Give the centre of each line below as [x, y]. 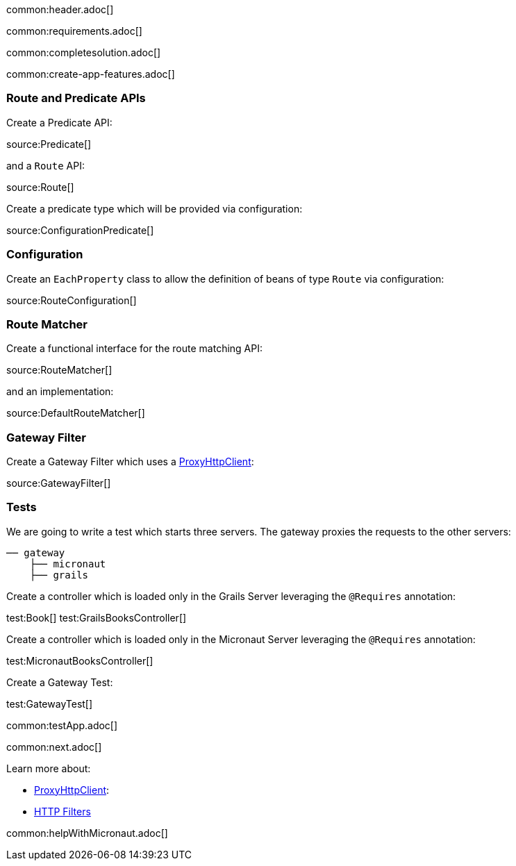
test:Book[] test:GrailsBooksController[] [97, 617]
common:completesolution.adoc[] [84, 52]
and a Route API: [45, 165]
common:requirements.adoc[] [74, 31]
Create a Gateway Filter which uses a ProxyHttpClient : [130, 461]
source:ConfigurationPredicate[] [80, 230]
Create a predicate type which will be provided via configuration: [155, 208]
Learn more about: [49, 768]
